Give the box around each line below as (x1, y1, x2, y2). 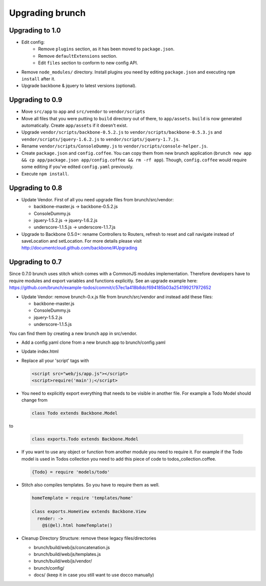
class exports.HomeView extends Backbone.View (32, 509, 146, 514)
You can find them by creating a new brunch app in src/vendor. (9, 330, 137, 336)
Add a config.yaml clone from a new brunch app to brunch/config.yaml (21, 339, 166, 345)
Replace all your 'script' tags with (21, 358, 89, 364)
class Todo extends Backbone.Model (32, 410, 118, 416)
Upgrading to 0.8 (9, 183, 63, 192)
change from (21, 397, 48, 403)
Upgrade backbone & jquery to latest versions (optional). (21, 83, 136, 89)
